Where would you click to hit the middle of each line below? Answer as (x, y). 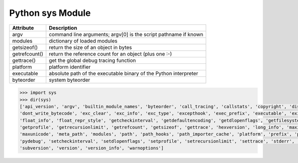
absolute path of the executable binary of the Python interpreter (123, 73)
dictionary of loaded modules (83, 41)
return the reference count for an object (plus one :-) (111, 54)
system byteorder (70, 80)
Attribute (23, 28)
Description (63, 28)
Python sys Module (50, 13)
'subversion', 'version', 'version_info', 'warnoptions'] (92, 148)
